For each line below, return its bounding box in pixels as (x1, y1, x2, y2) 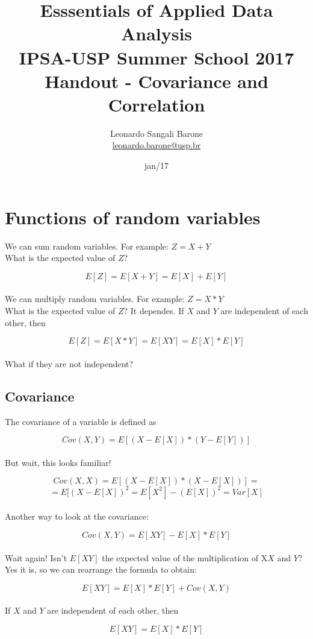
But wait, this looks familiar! (5, 456, 111, 468)
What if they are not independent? (5, 357, 134, 370)
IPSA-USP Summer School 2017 (19, 45, 294, 69)
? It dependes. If (123, 304, 184, 316)
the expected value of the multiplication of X (102, 551, 268, 564)
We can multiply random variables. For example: (5, 292, 185, 305)
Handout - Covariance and (45, 68, 268, 93)
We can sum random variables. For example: (5, 239, 169, 252)
